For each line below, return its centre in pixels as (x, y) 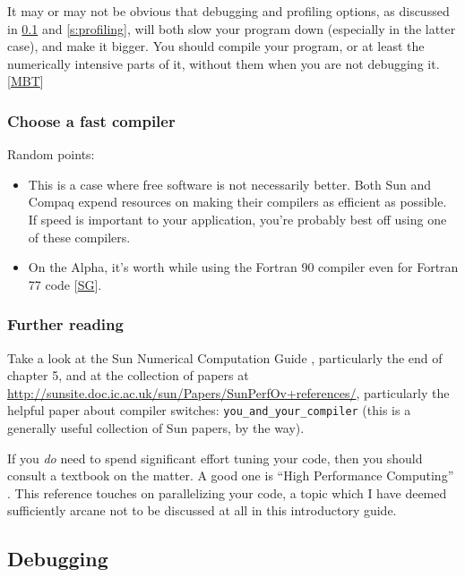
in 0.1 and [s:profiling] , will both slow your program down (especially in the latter (232, 28)
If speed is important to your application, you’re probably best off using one (237, 219)
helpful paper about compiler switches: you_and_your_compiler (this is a (209, 410)
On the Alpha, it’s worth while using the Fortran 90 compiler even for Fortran (243, 267)
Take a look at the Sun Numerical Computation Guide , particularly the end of (225, 357)
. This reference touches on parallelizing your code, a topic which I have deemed (227, 492)
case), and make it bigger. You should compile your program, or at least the (216, 46)
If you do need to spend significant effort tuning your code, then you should (215, 458)
